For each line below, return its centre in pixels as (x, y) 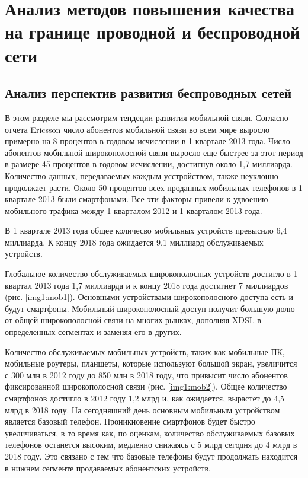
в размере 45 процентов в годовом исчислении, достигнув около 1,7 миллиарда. (149, 164)
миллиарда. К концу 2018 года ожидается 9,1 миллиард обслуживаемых (134, 242)
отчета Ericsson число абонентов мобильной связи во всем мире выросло (137, 129)
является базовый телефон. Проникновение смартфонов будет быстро (130, 421)
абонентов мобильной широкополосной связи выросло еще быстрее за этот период (154, 152)
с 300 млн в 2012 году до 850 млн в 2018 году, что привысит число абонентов (146, 375)
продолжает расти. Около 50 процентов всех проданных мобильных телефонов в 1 (154, 187)
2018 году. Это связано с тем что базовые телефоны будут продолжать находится (151, 456)
